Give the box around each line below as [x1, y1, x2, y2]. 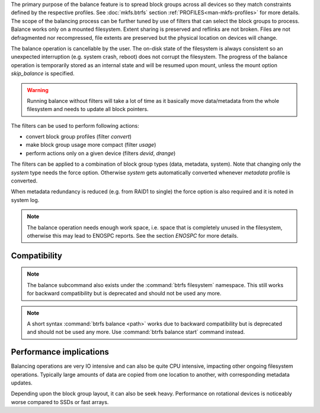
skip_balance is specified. [11, 70, 75, 77]
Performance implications [11, 347, 109, 357]
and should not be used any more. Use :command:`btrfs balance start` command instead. [27, 329, 245, 336]
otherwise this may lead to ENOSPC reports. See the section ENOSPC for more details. [27, 232, 239, 239]
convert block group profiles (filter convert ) [25, 133, 132, 140]
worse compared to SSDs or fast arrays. [11, 398, 109, 405]
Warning [27, 86, 49, 93]
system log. [11, 196, 40, 203]
